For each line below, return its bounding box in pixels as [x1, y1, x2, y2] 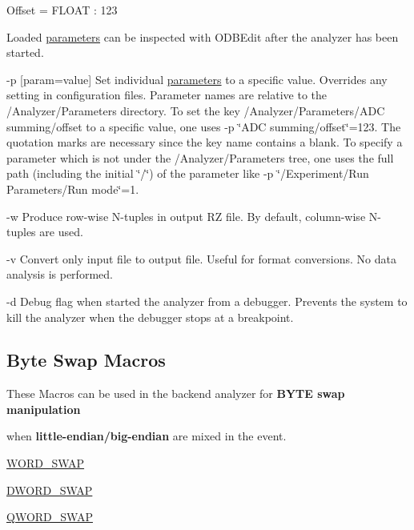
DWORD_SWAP [6, 481, 93, 498]
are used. [39, 223, 83, 240]
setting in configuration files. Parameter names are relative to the [6, 86, 327, 103]
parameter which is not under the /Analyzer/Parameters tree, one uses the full [6, 149, 394, 166]
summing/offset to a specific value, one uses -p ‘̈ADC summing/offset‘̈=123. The [6, 118, 401, 135]
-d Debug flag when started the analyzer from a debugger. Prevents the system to [6, 292, 408, 309]
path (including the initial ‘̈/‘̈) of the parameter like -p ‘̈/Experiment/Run [6, 165, 369, 182]
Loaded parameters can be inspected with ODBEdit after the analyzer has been [6, 28, 399, 45]
